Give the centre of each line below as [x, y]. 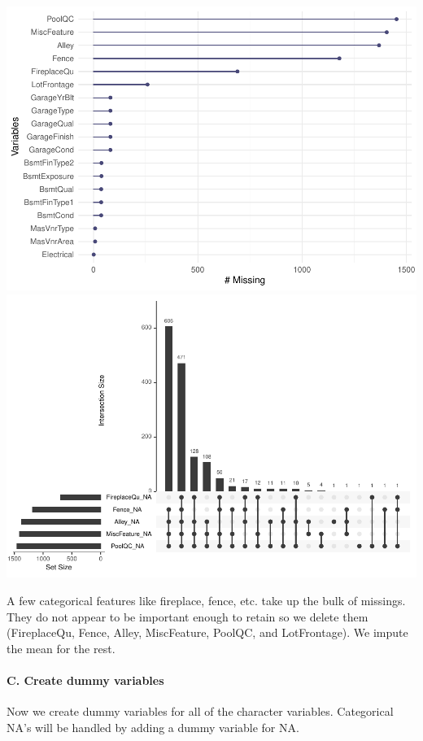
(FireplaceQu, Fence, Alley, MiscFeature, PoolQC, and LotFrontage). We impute [207, 632]
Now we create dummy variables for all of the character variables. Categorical [200, 711]
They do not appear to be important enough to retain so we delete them [188, 616]
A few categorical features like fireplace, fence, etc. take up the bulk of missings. [206, 601]
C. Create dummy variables [85, 680]
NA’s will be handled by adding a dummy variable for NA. [153, 727]
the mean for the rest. [61, 648]
